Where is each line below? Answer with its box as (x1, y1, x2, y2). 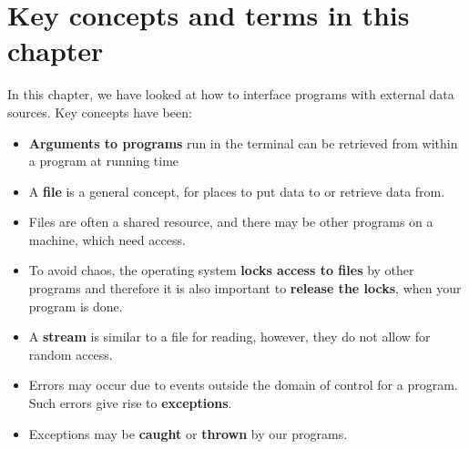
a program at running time (28, 151, 179, 170)
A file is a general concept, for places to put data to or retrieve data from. (28, 181, 445, 200)
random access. (28, 344, 113, 363)
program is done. (28, 296, 123, 315)
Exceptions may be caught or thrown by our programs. (28, 423, 348, 443)
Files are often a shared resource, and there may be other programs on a (28, 212, 433, 231)
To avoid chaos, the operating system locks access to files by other (28, 260, 414, 280)
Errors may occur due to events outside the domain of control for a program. (28, 375, 458, 394)
